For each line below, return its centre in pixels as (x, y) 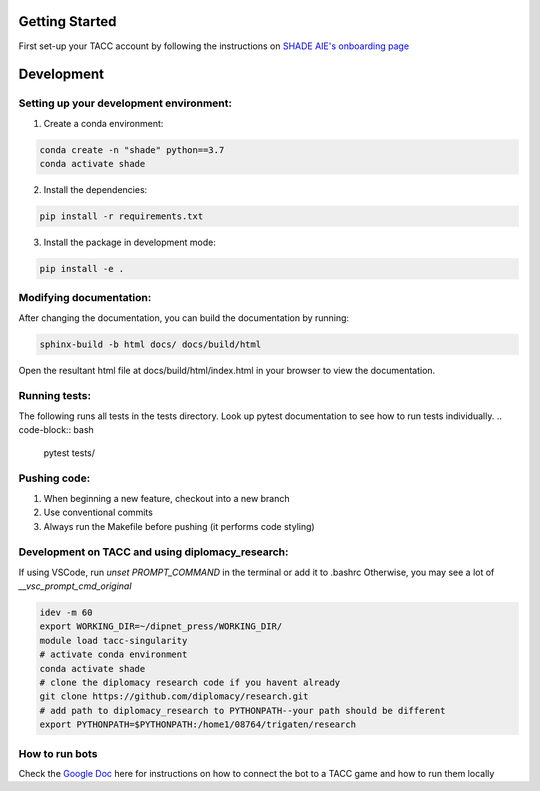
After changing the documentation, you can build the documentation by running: (184, 317)
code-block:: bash (56, 430)
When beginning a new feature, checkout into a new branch (166, 498)
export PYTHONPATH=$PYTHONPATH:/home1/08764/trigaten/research (198, 724)
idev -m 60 (66, 613)
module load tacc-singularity (113, 640)
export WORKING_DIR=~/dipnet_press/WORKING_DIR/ (161, 626)
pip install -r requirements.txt (121, 216)
